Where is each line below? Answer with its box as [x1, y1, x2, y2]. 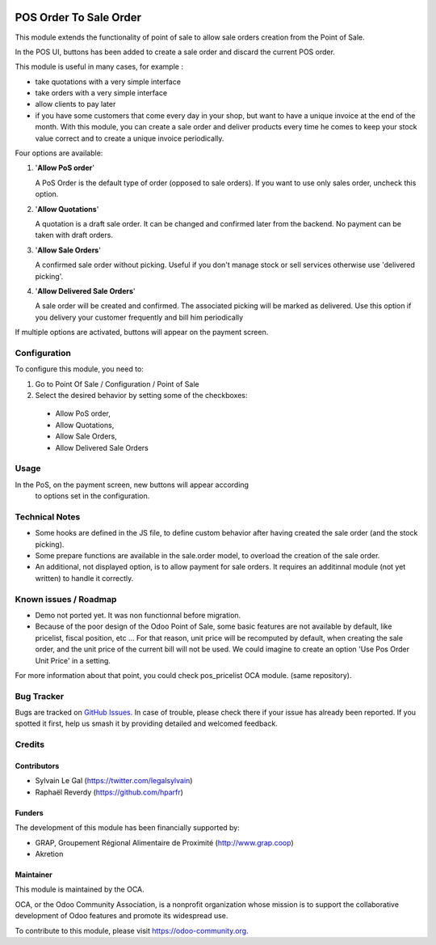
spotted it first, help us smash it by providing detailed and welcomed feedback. [15, 718, 278, 728]
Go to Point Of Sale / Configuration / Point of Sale [35, 379, 199, 388]
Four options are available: [15, 148, 103, 158]
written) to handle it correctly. [35, 573, 134, 583]
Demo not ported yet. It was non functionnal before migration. [35, 610, 241, 620]
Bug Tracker [15, 690, 65, 701]
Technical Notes [15, 511, 81, 522]
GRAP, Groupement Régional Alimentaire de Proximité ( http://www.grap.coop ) [35, 837, 294, 847]
